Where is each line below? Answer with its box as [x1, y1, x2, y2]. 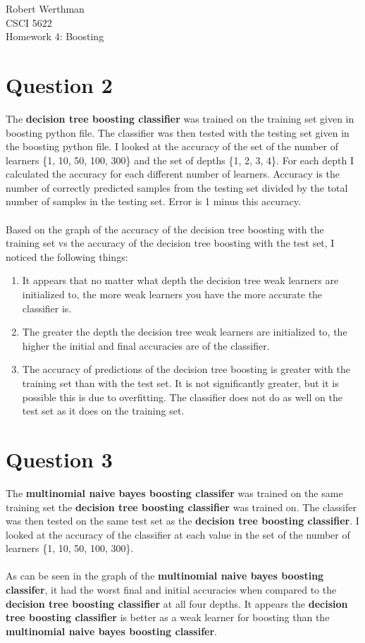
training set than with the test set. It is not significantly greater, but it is [22, 376, 339, 390]
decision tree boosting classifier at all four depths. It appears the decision [6, 596, 348, 611]
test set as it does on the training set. [22, 403, 185, 418]
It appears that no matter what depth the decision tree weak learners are [22, 273, 339, 288]
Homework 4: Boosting [6, 29, 104, 44]
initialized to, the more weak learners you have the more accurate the [22, 287, 323, 302]
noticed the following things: [6, 249, 128, 264]
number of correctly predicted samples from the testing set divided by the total [6, 180, 348, 195]
